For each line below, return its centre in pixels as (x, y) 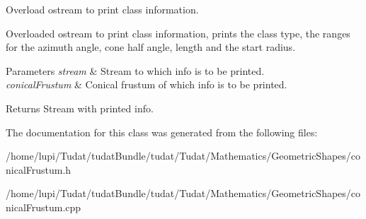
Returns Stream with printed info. (80, 108)
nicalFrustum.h (39, 169)
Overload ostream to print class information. (102, 9)
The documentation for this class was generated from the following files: (162, 132)
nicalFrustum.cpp (44, 207)
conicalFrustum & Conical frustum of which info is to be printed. (147, 84)
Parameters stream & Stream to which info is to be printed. (135, 70)
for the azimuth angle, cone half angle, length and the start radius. (151, 47)
